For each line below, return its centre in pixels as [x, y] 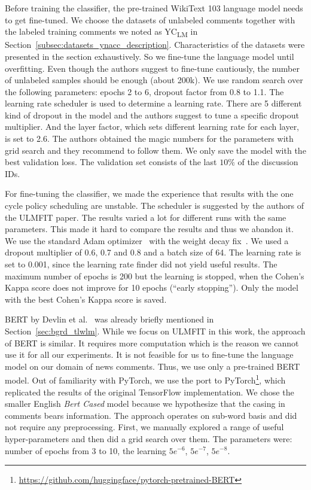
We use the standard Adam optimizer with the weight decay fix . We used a [147, 240]
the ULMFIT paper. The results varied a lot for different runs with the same [146, 217]
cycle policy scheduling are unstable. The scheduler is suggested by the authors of [154, 206]
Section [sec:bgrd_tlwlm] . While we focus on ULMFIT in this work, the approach [155, 331]
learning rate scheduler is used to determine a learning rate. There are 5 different [153, 103]
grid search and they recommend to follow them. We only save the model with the [155, 150]
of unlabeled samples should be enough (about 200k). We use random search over [154, 80]
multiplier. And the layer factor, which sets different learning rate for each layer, [152, 127]
